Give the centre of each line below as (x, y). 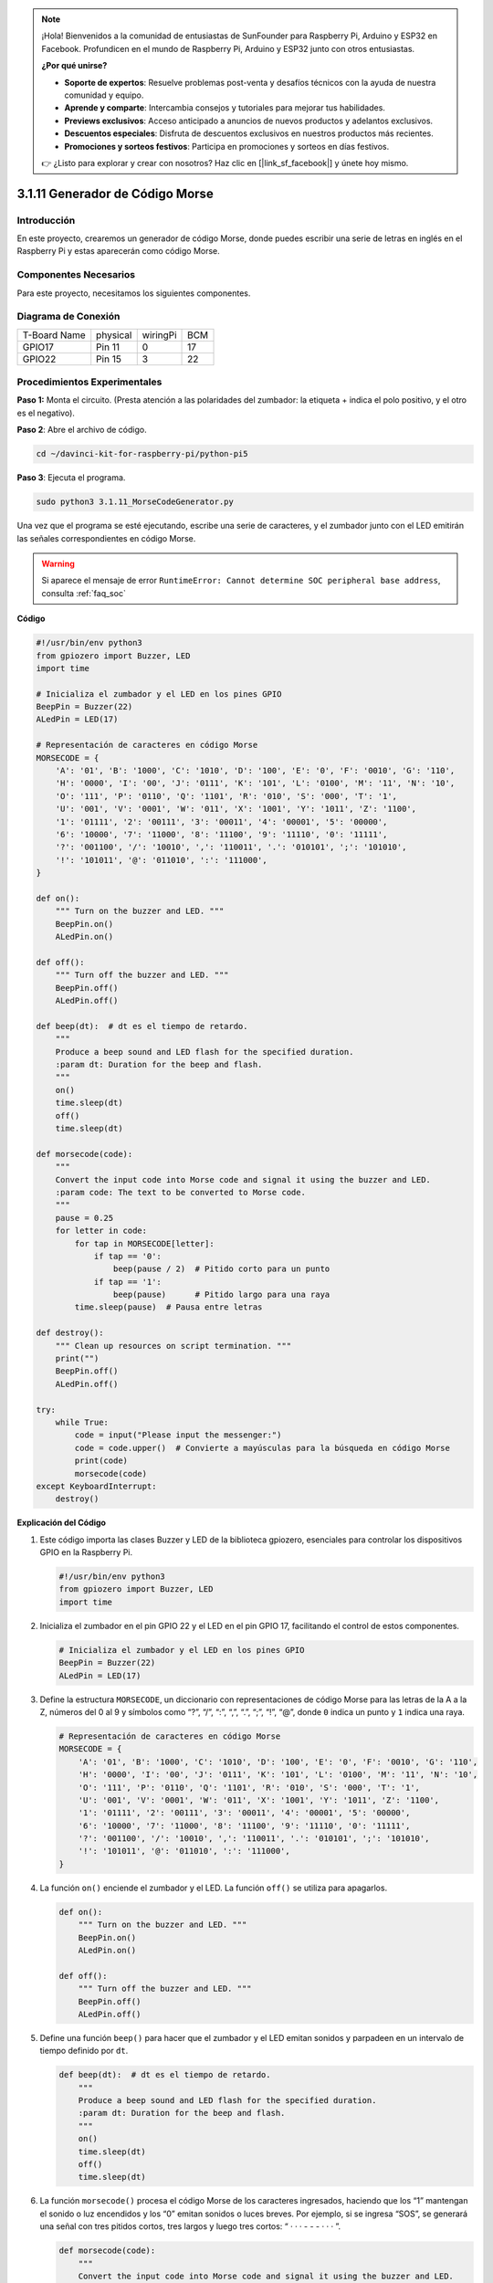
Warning (58, 563)
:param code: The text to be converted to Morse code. (180, 1192)
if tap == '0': (127, 1256)
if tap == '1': (127, 1282)
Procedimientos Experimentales (89, 382)
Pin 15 (109, 359)
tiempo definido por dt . (84, 2051)
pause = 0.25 (84, 1218)
